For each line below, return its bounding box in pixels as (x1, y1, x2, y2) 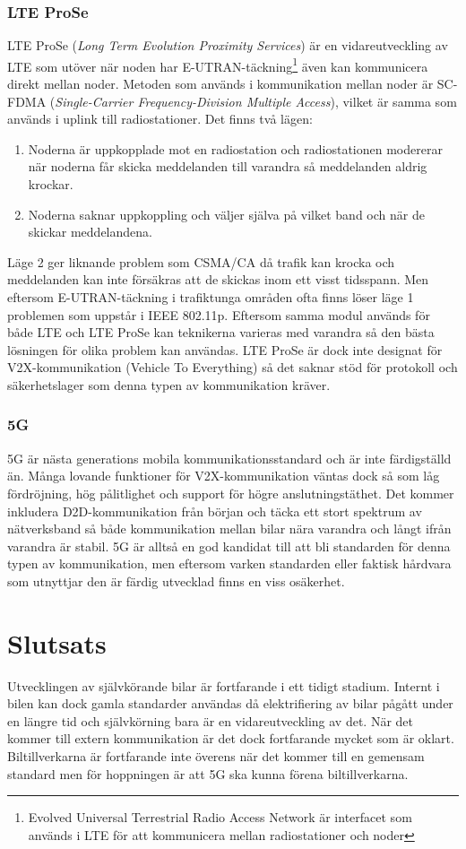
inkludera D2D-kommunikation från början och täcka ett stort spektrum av (7, 501, 422, 520)
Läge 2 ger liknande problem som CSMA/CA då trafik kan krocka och (7, 252, 395, 271)
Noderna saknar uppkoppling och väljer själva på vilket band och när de (28, 204, 425, 223)
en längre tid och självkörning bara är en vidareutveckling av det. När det (7, 711, 414, 730)
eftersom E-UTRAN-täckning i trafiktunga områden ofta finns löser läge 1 (7, 288, 414, 306)
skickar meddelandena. (28, 222, 152, 241)
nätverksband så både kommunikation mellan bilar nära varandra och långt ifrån (7, 519, 452, 538)
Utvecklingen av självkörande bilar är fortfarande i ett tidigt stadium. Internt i (7, 676, 440, 695)
